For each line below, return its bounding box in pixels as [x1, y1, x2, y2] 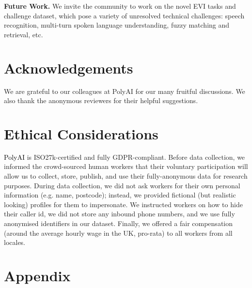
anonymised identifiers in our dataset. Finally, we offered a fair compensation [4, 218, 233, 228]
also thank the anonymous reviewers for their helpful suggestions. [4, 95, 198, 106]
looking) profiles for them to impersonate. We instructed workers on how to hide [4, 199, 243, 209]
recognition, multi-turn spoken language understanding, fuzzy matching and [4, 20, 230, 30]
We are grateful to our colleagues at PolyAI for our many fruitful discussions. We [4, 86, 245, 96]
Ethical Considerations [4, 123, 158, 143]
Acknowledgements [4, 58, 133, 77]
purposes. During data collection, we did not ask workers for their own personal [4, 180, 240, 190]
